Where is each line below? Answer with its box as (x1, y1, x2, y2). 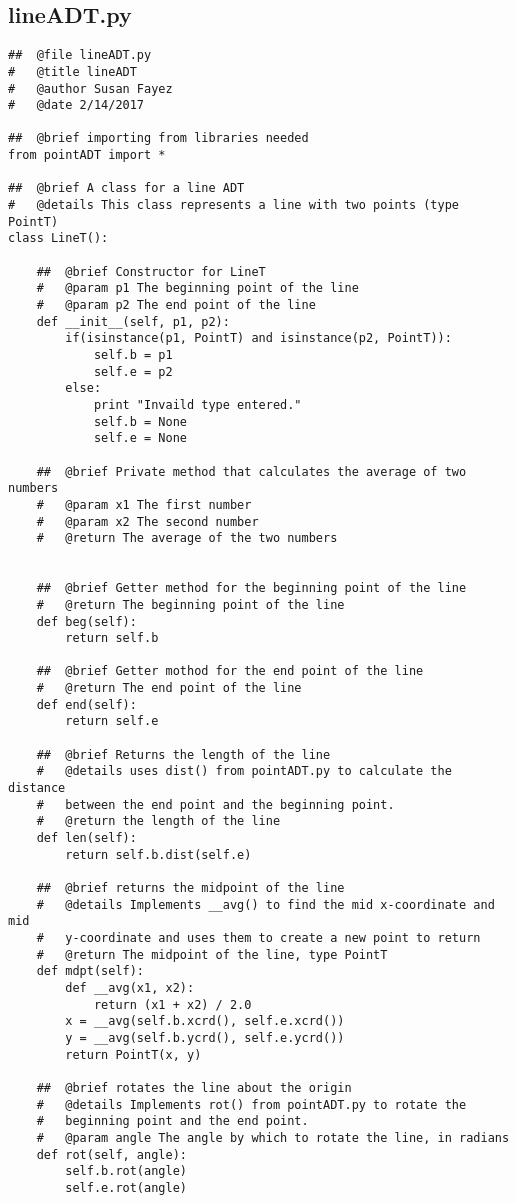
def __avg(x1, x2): (65, 980, 195, 995)
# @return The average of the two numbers (36, 531, 338, 546)
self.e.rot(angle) (65, 1180, 187, 1195)
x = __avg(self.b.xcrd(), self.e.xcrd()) (65, 1014, 345, 1029)
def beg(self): (36, 614, 137, 629)
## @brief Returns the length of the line (36, 747, 331, 762)
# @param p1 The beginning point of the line (36, 281, 359, 296)
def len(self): (36, 831, 137, 846)
